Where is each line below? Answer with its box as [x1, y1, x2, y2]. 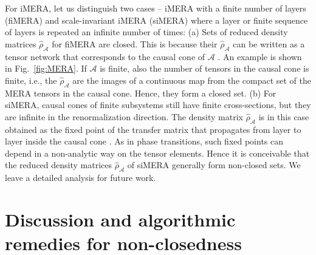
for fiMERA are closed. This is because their [52, 37, 218, 50]
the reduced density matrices [5, 158, 112, 171]
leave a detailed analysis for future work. [5, 171, 156, 184]
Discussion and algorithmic [5, 206, 236, 231]
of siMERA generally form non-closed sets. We [127, 158, 301, 171]
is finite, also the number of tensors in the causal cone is [100, 62, 309, 75]
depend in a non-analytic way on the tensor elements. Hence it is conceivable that [5, 146, 310, 159]
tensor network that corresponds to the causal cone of [5, 50, 205, 63]
